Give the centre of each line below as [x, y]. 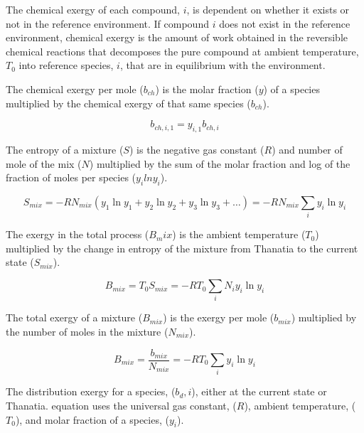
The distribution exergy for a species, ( [91, 391]
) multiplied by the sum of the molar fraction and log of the [220, 163]
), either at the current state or [259, 391]
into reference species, [66, 65]
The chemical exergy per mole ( [75, 89]
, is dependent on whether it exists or [268, 9]
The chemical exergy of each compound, [93, 9]
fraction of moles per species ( [71, 177]
